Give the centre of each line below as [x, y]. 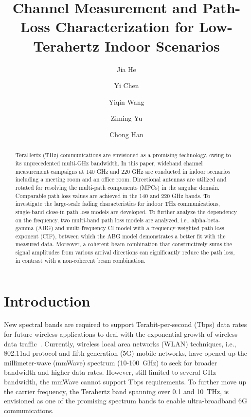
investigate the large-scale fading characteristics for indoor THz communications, [118, 204]
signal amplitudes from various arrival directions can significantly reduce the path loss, [125, 252]
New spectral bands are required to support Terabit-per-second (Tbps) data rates [125, 324]
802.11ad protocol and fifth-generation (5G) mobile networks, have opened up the [126, 353]
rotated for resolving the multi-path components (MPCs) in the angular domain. [117, 187]
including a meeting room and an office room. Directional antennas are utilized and [121, 179]
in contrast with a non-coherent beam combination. [80, 260]
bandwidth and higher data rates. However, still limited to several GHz [110, 372]
